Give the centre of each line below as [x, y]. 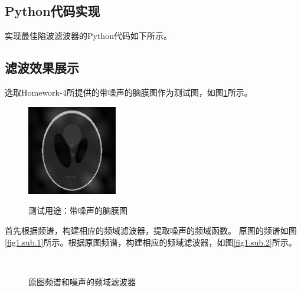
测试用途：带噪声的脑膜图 [78, 210]
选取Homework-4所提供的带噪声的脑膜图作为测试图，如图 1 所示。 [129, 92]
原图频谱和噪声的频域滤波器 [82, 281]
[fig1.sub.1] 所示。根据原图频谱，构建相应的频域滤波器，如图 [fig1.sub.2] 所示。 [151, 242]
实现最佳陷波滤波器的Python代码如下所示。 [88, 36]
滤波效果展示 [42, 68]
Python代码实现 [53, 11]
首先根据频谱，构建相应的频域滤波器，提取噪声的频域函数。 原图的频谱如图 [151, 230]
